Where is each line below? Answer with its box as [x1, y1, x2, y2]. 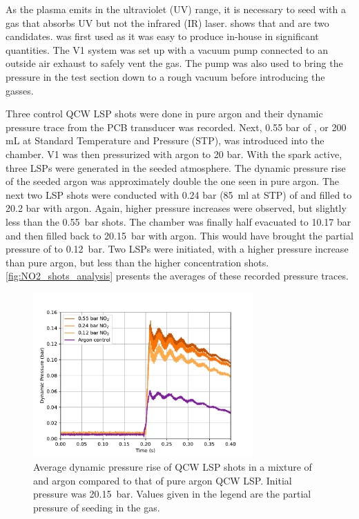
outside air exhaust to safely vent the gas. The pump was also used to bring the [6, 56, 343, 70]
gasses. [6, 83, 34, 97]
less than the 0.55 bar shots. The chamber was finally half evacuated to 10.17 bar [6, 214, 351, 228]
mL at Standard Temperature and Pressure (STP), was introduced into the [6, 133, 324, 148]
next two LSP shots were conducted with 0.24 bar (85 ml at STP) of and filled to [6, 187, 352, 202]
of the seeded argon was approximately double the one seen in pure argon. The [6, 174, 339, 188]
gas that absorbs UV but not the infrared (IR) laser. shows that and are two [6, 15, 329, 30]
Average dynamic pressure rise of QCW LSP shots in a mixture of [33, 459, 312, 473]
